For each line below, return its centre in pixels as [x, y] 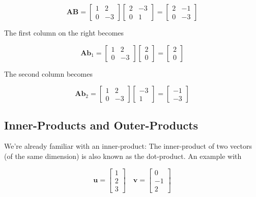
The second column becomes [48, 73]
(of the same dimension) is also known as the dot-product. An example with [123, 156]
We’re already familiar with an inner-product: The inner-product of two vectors [128, 146]
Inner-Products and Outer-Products [101, 125]
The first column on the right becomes [64, 32]
